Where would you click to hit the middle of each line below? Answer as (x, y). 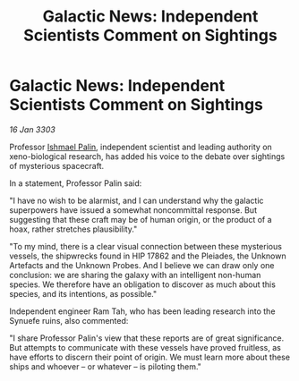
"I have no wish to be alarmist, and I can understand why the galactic (137, 200)
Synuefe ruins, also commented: (69, 320)
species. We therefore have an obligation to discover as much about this (142, 284)
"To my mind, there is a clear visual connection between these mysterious (145, 246)
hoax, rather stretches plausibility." (73, 229)
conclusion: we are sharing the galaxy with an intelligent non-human (135, 275)
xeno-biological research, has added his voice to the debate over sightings (147, 156)
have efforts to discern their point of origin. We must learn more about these (150, 357)
